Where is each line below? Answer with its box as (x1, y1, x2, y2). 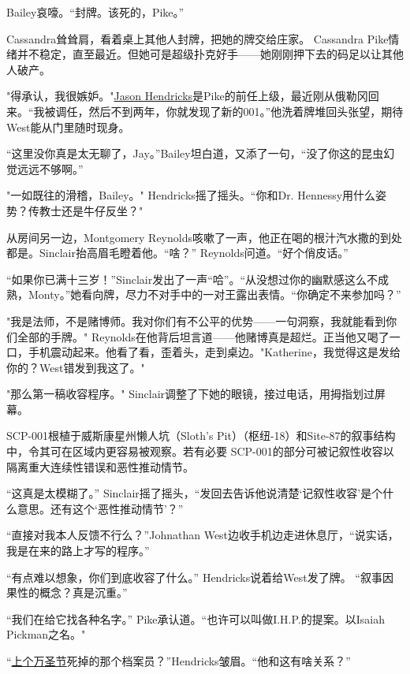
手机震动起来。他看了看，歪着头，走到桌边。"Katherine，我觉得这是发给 (28, 344, 401, 360)
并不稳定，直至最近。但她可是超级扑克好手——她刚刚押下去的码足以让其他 (17, 46, 404, 62)
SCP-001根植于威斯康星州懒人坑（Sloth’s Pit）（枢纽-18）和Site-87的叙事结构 (6, 427, 396, 444)
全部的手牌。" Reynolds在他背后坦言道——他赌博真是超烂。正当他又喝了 (17, 328, 389, 344)
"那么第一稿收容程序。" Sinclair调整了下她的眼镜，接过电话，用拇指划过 (6, 385, 375, 402)
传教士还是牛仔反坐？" (28, 202, 143, 218)
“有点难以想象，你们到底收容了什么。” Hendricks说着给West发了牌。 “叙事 (6, 568, 382, 585)
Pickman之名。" (6, 626, 86, 642)
